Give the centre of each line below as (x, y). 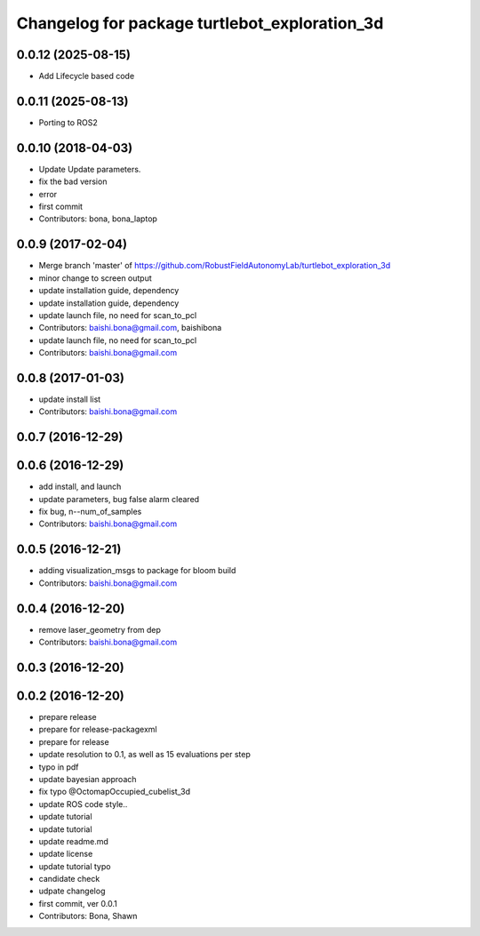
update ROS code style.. (83, 804)
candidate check (69, 879)
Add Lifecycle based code (87, 76)
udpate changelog (72, 891)
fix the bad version (73, 181)
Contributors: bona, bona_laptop (98, 219)
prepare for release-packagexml (98, 730)
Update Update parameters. (90, 169)
